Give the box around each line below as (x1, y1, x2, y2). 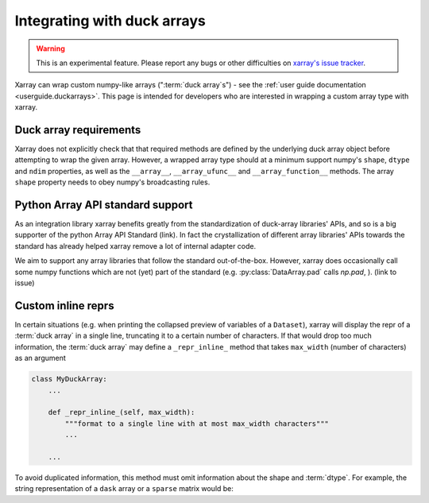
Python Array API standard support (14, 199, 193, 211)
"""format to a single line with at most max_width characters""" (64, 419, 330, 428)
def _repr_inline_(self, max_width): (48, 408, 195, 417)
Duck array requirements (14, 123, 141, 137)
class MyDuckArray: (31, 374, 107, 384)
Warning (36, 44, 65, 53)
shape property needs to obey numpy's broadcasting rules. (14, 177, 211, 187)
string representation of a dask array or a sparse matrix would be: (14, 484, 234, 493)
